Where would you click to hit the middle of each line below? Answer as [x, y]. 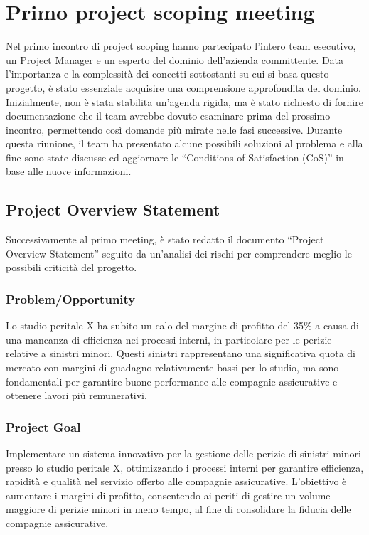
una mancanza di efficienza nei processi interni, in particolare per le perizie [169, 339]
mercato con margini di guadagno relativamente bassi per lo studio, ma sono [172, 367]
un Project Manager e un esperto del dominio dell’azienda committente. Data [175, 59]
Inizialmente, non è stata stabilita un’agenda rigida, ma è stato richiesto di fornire [184, 101]
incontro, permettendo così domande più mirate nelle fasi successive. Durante [174, 129]
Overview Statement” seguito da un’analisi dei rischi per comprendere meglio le [179, 253]
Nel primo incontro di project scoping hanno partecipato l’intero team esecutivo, [181, 46]
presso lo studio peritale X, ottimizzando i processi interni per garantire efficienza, [185, 467]
